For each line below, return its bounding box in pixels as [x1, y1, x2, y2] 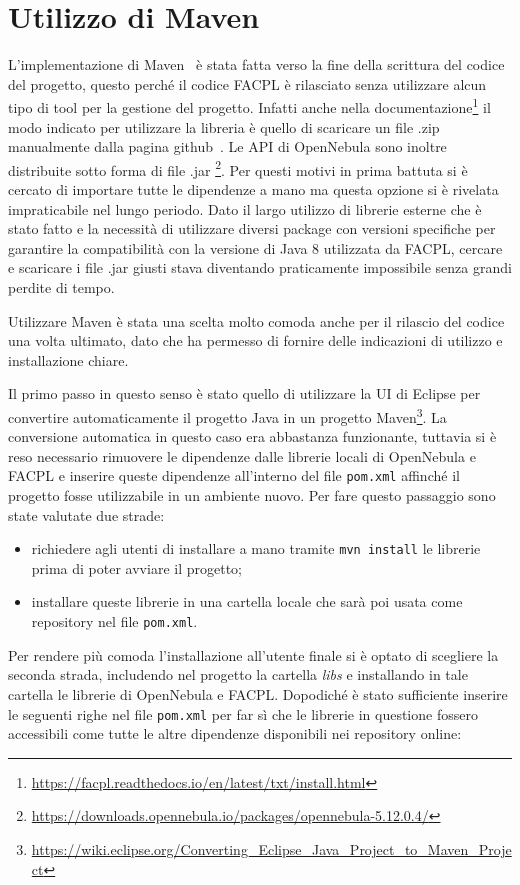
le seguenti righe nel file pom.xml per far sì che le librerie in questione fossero [8, 703, 478, 724]
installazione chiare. [8, 349, 129, 370]
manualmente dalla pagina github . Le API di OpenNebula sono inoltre [8, 136, 447, 157]
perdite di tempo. [8, 276, 115, 297]
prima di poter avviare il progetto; [31, 557, 242, 578]
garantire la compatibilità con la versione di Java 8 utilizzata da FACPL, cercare [8, 237, 503, 258]
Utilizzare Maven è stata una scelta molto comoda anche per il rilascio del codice [8, 310, 505, 331]
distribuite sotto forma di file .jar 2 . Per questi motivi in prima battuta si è [8, 156, 468, 180]
